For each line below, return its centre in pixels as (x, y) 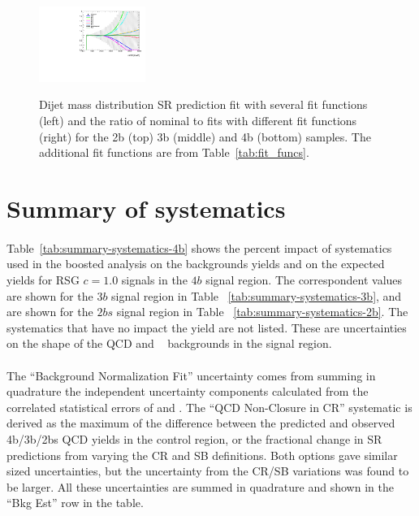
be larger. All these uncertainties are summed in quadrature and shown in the (200, 486)
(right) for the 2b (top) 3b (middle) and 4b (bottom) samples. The (205, 136)
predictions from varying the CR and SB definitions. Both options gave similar (202, 455)
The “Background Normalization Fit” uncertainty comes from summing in (191, 375)
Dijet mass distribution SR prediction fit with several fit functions (203, 104)
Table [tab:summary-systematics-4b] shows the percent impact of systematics (199, 247)
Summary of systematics (146, 208)
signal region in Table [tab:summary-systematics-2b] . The (262, 312)
